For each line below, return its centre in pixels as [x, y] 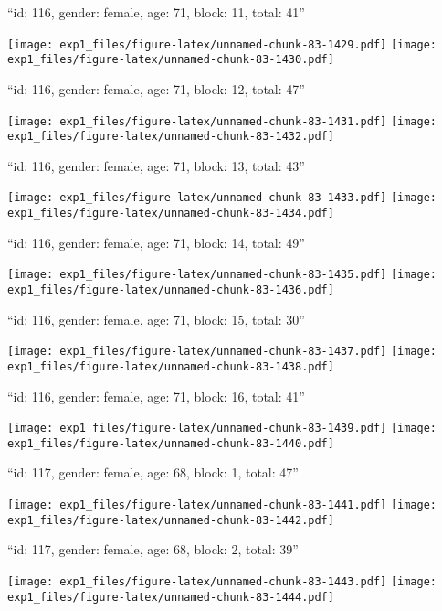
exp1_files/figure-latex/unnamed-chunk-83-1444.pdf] [171, 597]
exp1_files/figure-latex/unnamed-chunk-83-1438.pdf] [171, 366]
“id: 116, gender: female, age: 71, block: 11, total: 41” [156, 12]
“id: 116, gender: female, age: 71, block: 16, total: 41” [156, 396]
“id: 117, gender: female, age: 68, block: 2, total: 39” [153, 549]
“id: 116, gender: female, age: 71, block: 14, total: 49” [156, 242]
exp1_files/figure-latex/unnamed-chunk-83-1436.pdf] [171, 289]
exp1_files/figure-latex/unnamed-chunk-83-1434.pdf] [171, 214]
